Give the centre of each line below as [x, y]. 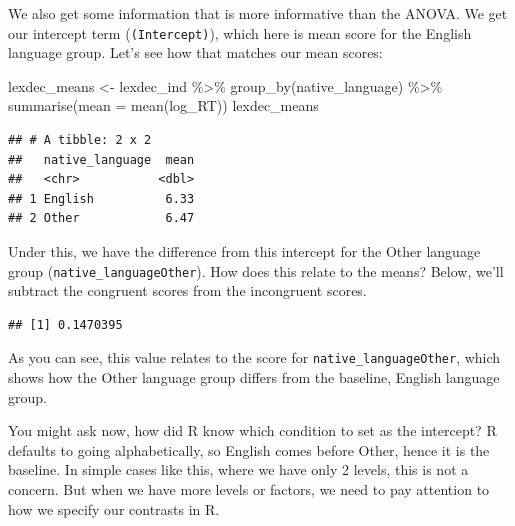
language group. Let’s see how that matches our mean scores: [195, 52]
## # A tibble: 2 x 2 [80, 140]
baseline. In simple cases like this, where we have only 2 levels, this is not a [238, 469]
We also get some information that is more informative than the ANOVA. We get [258, 13]
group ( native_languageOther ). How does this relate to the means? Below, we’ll [256, 270]
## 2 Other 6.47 [101, 218]
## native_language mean [101, 159]
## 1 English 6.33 [101, 198]
